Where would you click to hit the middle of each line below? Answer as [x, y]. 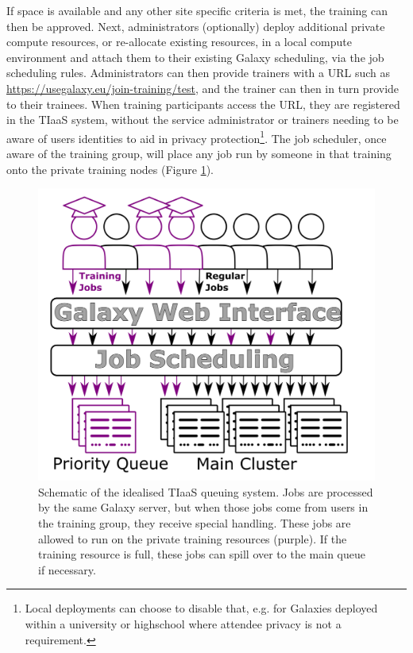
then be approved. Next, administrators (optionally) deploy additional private [196, 26]
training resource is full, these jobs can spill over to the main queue [202, 554]
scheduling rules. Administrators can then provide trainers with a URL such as [198, 73]
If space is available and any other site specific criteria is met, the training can [197, 10]
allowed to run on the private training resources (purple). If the [193, 538]
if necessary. [67, 569]
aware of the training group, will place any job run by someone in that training [199, 153]
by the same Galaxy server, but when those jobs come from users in [203, 507]
